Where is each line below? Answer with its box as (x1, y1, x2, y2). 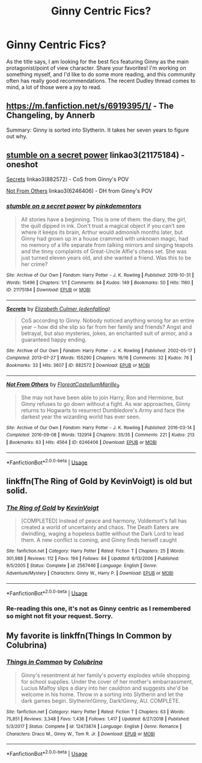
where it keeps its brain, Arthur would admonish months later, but (20, 228, 183, 236)
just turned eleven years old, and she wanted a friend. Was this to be (20, 254, 191, 261)
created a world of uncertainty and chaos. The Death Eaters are (20, 523, 179, 530)
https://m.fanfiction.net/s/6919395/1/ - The (6, 101, 174, 111)
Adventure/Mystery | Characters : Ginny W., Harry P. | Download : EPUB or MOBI (6, 570, 174, 576)
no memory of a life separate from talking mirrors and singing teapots (20, 241, 194, 248)
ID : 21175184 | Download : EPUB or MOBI (6, 287, 91, 293)
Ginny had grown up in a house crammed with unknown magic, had (20, 234, 188, 242)
